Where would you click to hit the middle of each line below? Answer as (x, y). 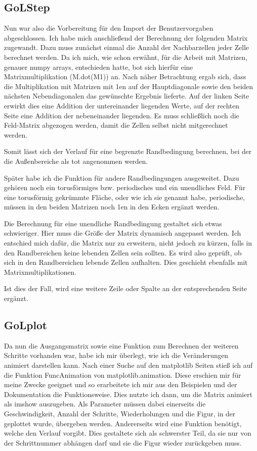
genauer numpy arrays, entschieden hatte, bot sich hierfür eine (99, 67)
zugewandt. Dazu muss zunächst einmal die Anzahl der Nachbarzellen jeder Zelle (127, 47)
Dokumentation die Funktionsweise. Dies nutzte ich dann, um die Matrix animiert (128, 394)
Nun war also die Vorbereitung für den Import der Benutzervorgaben (109, 28)
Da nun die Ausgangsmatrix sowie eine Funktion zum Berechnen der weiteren (121, 345)
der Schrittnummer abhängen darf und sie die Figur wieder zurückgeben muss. (123, 442)
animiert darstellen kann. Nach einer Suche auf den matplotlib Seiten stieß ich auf (128, 365)
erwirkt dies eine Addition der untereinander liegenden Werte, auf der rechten (122, 105)
